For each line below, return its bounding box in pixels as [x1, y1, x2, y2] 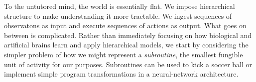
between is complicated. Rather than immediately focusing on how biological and [4, 30, 252, 40]
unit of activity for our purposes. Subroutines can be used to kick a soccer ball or [4, 59, 253, 69]
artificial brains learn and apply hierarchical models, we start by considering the [4, 40, 249, 50]
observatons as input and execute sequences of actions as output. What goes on [4, 20, 247, 31]
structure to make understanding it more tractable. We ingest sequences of [4, 10, 232, 21]
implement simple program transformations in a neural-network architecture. [4, 69, 239, 79]
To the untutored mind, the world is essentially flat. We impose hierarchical [4, 1, 235, 11]
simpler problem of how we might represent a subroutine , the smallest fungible [4, 49, 243, 59]
